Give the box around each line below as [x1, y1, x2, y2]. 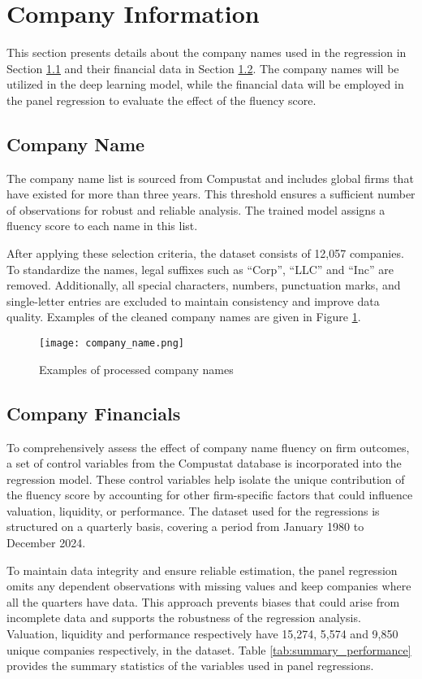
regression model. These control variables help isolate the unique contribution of [6, 470, 405, 487]
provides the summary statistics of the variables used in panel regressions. [6, 657, 374, 674]
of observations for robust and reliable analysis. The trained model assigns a [6, 201, 385, 218]
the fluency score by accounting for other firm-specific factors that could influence [6, 486, 413, 503]
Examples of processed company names [39, 360, 234, 377]
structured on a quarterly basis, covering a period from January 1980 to [6, 518, 364, 535]
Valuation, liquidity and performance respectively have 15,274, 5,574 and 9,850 [6, 625, 398, 642]
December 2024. [6, 534, 86, 551]
